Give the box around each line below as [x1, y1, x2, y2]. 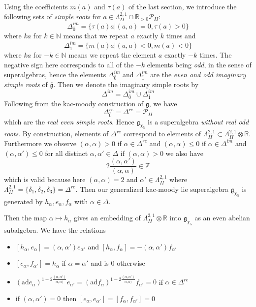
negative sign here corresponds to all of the [4, 59, 134, 69]
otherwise [117, 258, 145, 268]
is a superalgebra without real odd [148, 116, 249, 126]
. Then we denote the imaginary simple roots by [53, 79, 199, 89]
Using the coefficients [4, 1, 68, 11]
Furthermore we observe [4, 138, 77, 148]
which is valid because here [4, 174, 86, 184]
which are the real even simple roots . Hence [4, 116, 134, 126]
